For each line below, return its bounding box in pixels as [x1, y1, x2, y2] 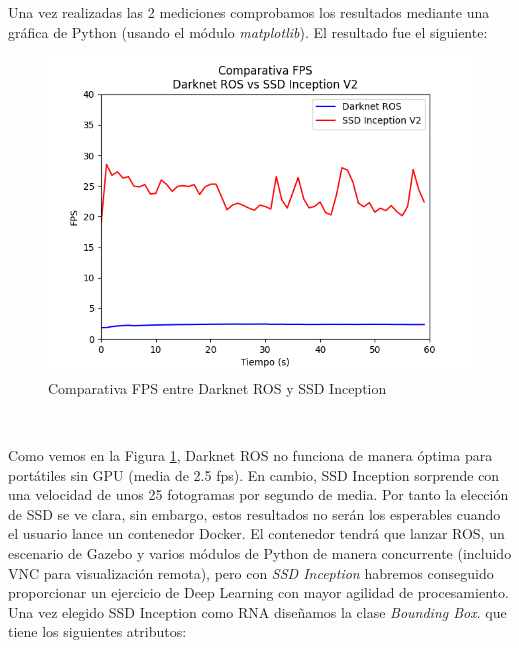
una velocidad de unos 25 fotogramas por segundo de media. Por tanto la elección [8, 484, 509, 505]
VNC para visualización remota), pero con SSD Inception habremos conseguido [8, 562, 494, 583]
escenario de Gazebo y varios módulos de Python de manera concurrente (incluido [8, 542, 512, 563]
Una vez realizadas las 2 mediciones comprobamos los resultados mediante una [8, 2, 490, 22]
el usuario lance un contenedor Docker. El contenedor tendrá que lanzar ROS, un [8, 523, 505, 544]
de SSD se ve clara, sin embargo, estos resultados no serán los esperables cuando [8, 503, 501, 524]
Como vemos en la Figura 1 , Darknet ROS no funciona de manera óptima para [8, 444, 493, 465]
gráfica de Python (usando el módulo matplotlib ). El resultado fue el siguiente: [8, 21, 488, 42]
